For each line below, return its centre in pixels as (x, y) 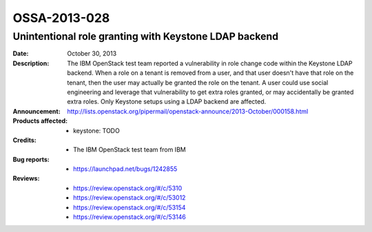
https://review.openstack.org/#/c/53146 (130, 217)
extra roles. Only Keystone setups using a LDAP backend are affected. (167, 102)
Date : (21, 54)
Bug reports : (31, 159)
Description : (31, 63)
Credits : (25, 140)
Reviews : (26, 178)
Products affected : (40, 121)
